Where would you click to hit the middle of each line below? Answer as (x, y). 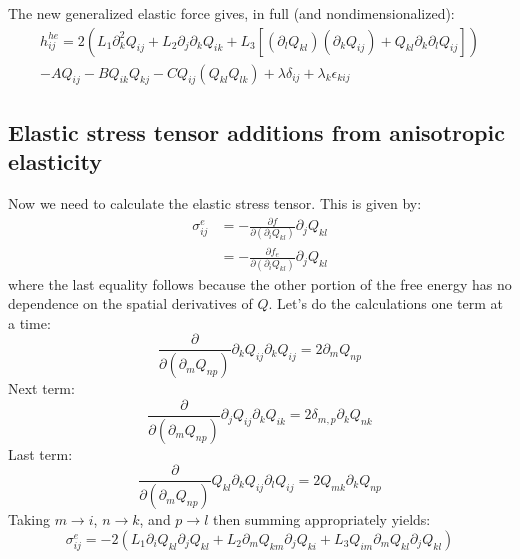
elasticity (55, 161)
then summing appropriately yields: (321, 519)
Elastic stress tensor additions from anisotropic (256, 131)
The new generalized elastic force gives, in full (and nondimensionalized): (231, 13)
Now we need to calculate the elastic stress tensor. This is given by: (215, 203)
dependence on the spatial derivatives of (130, 303)
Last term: (40, 453)
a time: (29, 322)
